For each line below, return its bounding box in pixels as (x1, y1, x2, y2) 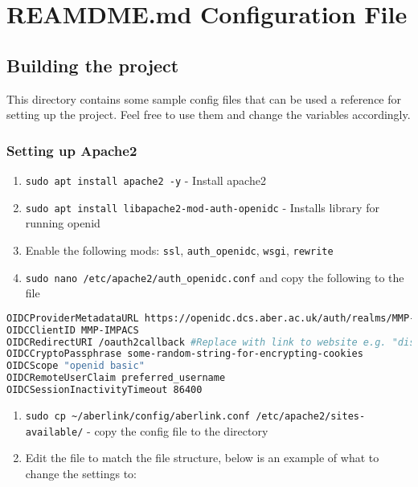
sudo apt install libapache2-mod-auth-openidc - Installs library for (25, 198, 379, 215)
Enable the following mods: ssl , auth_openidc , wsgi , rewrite (25, 241, 334, 258)
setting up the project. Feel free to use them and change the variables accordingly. (6, 106, 411, 123)
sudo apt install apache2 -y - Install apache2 (25, 171, 266, 188)
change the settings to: (25, 464, 137, 481)
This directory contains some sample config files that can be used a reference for (6, 90, 401, 107)
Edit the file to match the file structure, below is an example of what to (25, 449, 379, 466)
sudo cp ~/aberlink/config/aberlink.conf (25, 410, 250, 422)
